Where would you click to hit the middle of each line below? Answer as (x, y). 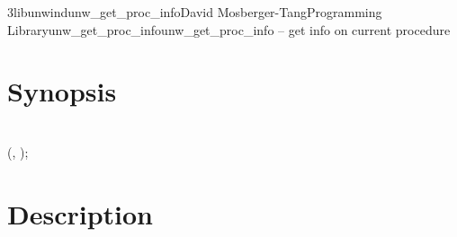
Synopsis (62, 91)
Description (81, 213)
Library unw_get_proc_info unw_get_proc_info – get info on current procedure (229, 29)
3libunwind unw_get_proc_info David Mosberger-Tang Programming (195, 12)
